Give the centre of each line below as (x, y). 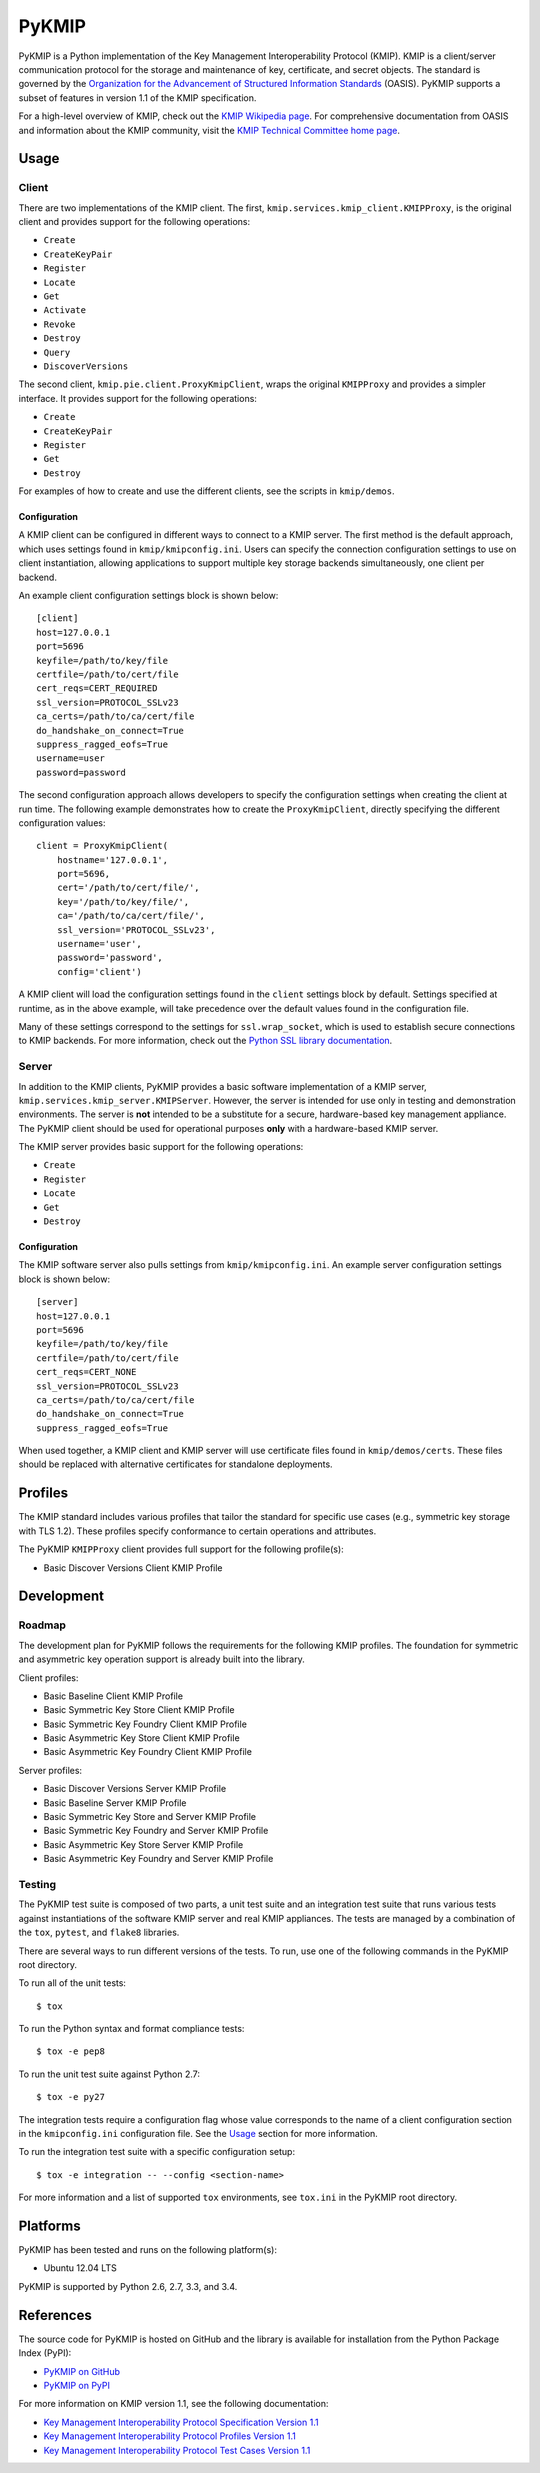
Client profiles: (48, 1677)
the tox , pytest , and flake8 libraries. (99, 1932)
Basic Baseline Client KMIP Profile (113, 1696)
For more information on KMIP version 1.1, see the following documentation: (173, 2404)
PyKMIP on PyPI (76, 2385)
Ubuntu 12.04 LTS (80, 2268)
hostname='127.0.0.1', (112, 859)
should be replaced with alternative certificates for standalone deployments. (176, 1464)
